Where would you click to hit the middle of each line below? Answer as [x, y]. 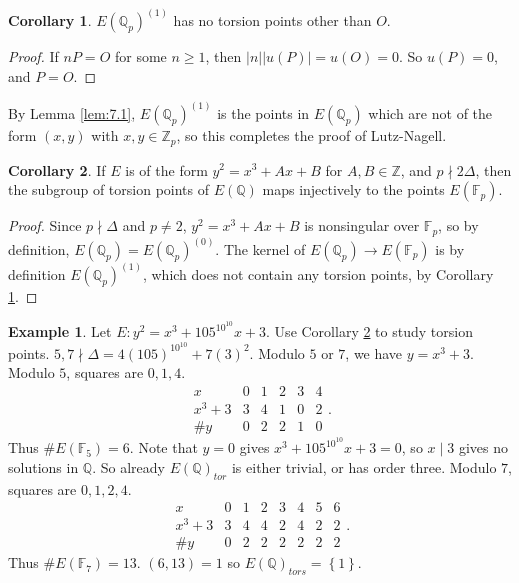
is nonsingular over [362, 225]
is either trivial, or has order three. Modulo [364, 466]
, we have [374, 352]
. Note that [163, 447]
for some [140, 56]
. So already [128, 466]
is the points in [263, 113]
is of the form [166, 169]
